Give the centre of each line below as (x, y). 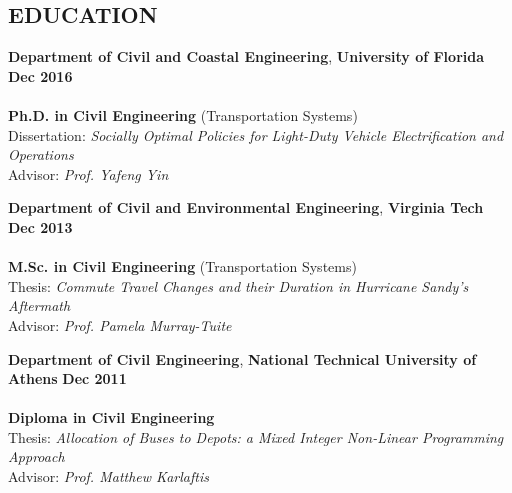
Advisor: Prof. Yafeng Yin (88, 173)
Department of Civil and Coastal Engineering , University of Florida (246, 56)
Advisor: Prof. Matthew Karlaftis (108, 476)
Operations (41, 154)
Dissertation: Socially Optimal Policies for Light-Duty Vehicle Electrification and (256, 134)
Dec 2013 (40, 226)
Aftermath (39, 305)
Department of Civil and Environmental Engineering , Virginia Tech (246, 207)
